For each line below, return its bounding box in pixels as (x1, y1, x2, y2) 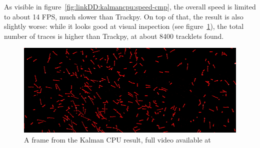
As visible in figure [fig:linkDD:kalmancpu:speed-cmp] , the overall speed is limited (4, 1, 256, 11)
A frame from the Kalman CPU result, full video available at (24, 134, 211, 145)
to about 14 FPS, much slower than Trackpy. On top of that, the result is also (4, 11, 243, 21)
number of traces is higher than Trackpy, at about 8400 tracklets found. (4, 30, 224, 41)
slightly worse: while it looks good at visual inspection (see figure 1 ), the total (4, 21, 244, 31)
